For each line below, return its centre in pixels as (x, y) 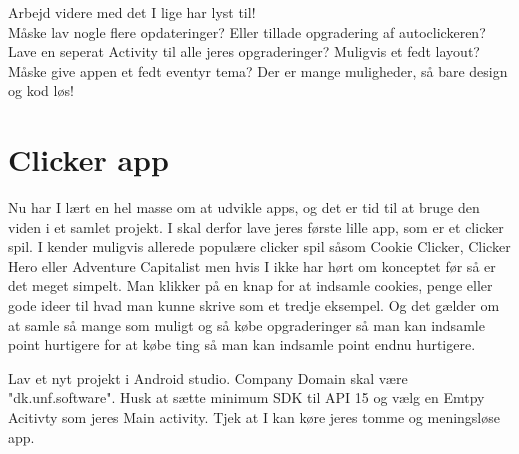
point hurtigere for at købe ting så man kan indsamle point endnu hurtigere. (242, 344)
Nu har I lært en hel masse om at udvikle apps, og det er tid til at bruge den (244, 207)
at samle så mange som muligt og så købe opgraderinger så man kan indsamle (246, 324)
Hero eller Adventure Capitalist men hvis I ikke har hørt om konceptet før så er (252, 265)
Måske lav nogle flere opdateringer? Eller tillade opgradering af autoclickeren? (247, 31)
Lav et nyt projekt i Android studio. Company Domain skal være (208, 377)
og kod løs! (41, 90)
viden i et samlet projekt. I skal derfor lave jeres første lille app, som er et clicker (256, 226)
